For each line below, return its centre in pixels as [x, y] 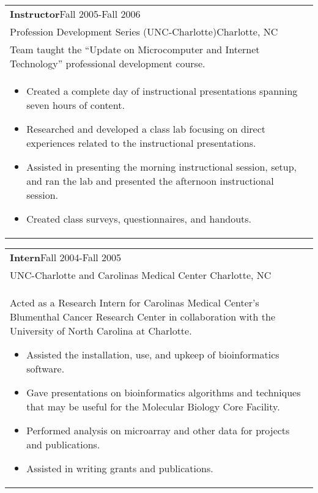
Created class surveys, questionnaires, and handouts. [139, 219]
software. [46, 369]
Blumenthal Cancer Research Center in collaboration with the [143, 317]
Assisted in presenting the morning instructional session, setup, [162, 167]
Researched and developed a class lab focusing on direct [146, 129]
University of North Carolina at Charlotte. [101, 331]
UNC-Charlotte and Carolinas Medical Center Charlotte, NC [141, 275]
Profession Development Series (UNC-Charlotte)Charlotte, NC [144, 32]
